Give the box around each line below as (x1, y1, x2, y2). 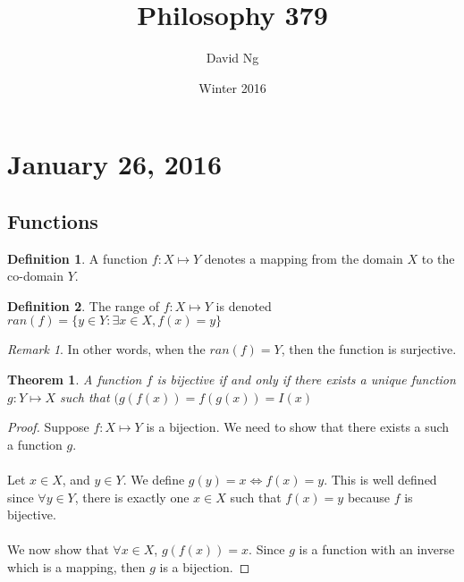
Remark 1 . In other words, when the (7, 340, 206, 358)
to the (421, 249, 455, 267)
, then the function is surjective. (281, 340, 457, 358)
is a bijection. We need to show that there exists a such (146, 418, 450, 436)
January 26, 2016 (7, 146, 223, 182)
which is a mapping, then (7, 558, 146, 577)
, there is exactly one (74, 487, 190, 506)
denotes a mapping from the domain (204, 249, 403, 267)
